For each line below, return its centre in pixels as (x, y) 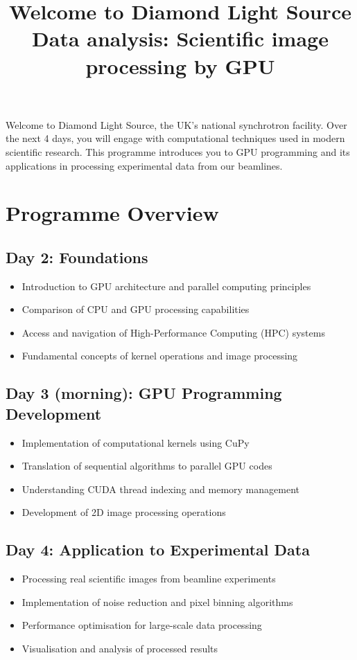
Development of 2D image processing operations (124, 512)
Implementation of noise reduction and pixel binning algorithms (157, 601)
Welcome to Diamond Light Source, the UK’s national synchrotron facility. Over (176, 124)
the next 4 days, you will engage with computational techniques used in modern (175, 138)
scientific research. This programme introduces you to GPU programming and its (178, 151)
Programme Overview (112, 213)
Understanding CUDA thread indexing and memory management (160, 489)
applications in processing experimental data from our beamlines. (144, 165)
